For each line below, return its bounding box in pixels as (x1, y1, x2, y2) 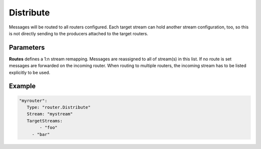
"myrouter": (19, 98, 48, 103)
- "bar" (31, 132, 50, 137)
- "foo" (39, 125, 58, 130)
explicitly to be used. (9, 69, 50, 75)
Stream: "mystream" (27, 111, 73, 117)
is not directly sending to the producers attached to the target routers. (9, 30, 148, 36)
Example (9, 82, 36, 90)
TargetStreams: (27, 118, 63, 123)
